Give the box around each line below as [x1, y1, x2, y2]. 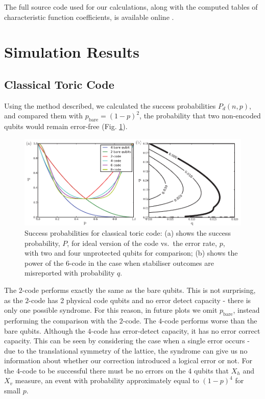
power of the [25, 257, 64, 268]
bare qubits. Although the [4, 325, 85, 336]
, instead [233, 305, 260, 315]
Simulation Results [4, 41, 140, 62]
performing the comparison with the [4, 315, 117, 326]
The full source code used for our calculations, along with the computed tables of [4, 2, 258, 12]
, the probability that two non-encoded [139, 110, 261, 121]
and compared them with [4, 110, 83, 121]
